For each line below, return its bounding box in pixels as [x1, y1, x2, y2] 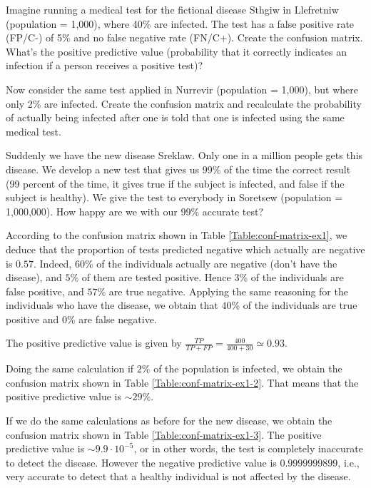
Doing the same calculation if [6, 361, 134, 376]
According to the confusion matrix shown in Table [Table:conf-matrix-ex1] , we [6, 228, 347, 243]
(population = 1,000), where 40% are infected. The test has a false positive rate [6, 16, 355, 31]
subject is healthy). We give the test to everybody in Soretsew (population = [6, 190, 343, 205]
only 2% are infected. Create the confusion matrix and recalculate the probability [6, 96, 362, 111]
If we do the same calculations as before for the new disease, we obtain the [6, 413, 332, 428]
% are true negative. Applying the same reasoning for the [97, 283, 348, 298]
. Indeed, [33, 255, 72, 270]
